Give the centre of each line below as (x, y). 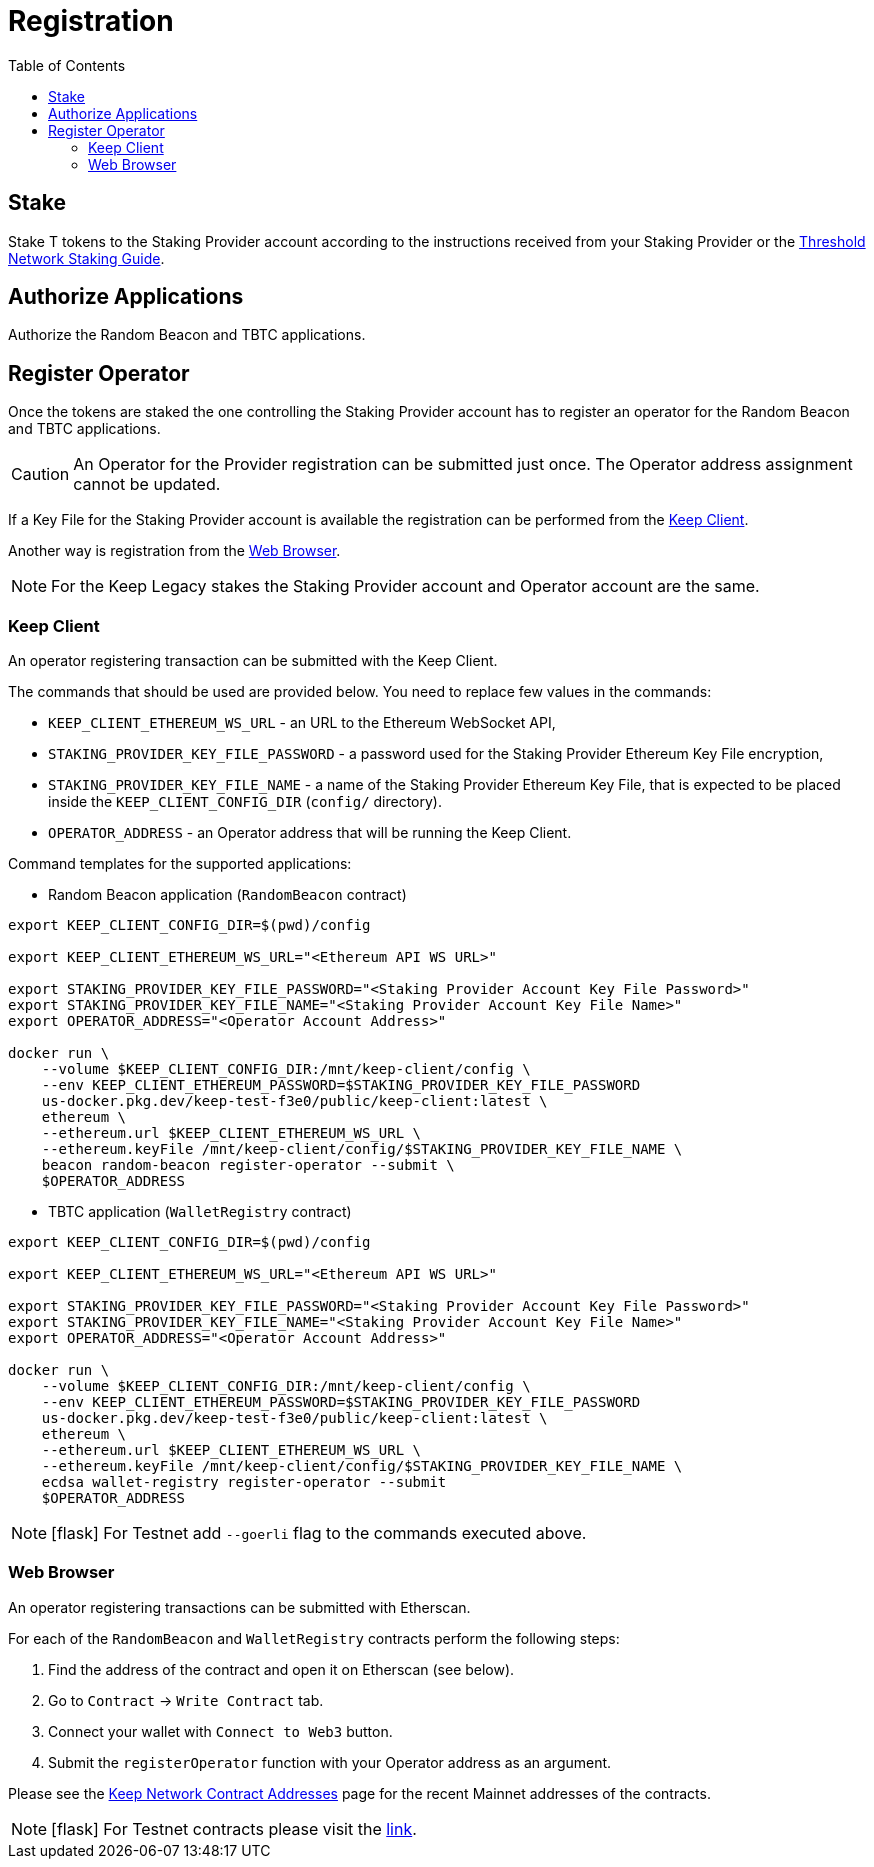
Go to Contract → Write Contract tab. (186, 1700)
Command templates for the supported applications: (180, 864)
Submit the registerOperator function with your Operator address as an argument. (330, 1762)
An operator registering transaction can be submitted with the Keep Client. (253, 661)
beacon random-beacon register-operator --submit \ (248, 1165)
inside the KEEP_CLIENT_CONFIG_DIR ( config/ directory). (245, 802)
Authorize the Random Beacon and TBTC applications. (187, 335)
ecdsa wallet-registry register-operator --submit (244, 1482)
